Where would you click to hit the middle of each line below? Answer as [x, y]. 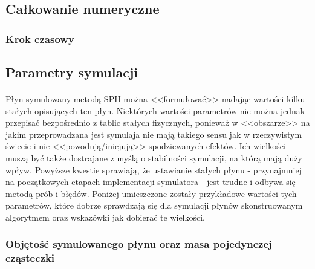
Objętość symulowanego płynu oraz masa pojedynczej [139, 244]
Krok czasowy [40, 38]
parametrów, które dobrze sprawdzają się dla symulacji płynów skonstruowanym [154, 205]
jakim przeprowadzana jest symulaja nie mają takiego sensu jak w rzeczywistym [154, 134]
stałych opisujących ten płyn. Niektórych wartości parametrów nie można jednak [155, 110]
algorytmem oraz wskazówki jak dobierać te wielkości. [106, 217]
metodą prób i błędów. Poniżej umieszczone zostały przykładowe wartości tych [151, 193]
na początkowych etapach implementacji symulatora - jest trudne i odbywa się [151, 182]
